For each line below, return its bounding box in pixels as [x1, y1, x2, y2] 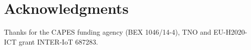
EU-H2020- [213, 27, 248, 37]
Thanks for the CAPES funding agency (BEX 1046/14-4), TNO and [4, 27, 211, 37]
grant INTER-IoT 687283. [18, 36, 98, 47]
